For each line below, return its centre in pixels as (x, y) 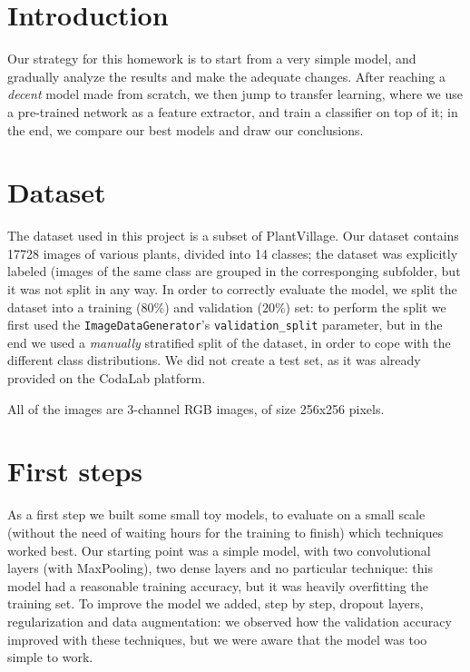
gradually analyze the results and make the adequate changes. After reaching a (226, 76)
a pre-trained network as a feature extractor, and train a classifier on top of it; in (233, 111)
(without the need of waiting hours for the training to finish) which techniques (225, 532)
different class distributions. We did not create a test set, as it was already (214, 360)
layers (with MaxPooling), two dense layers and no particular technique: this (220, 568)
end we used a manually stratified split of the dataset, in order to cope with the (229, 342)
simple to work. (50, 657)
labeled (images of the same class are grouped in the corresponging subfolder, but (234, 271)
